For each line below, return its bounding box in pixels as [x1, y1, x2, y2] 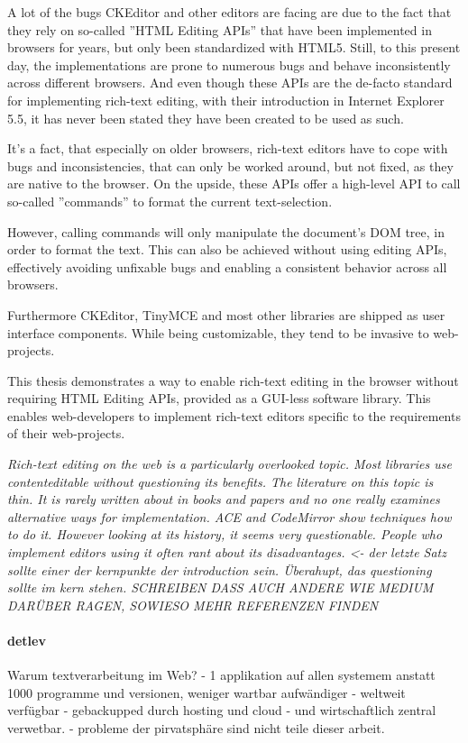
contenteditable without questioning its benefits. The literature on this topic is [7, 472, 434, 491]
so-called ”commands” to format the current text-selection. [7, 191, 333, 210]
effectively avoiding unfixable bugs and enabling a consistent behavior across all [7, 257, 447, 276]
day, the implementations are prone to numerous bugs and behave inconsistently [7, 55, 451, 74]
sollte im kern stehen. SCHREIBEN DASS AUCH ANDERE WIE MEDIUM [7, 578, 434, 597]
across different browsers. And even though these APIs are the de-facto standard [7, 73, 453, 92]
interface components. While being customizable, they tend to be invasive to [7, 323, 429, 342]
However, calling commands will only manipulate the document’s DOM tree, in [7, 222, 445, 241]
